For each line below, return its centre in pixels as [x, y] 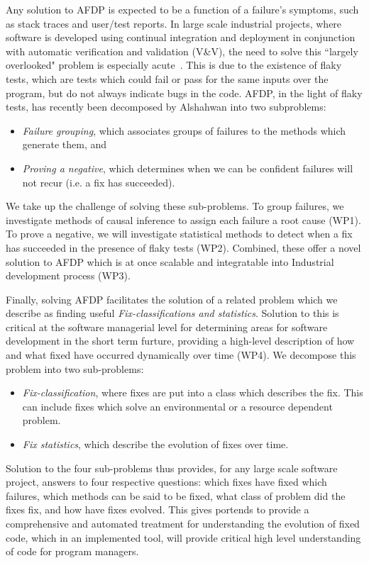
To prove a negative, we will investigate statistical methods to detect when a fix [179, 234]
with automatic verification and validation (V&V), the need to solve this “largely [182, 51]
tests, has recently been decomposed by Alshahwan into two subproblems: [166, 107]
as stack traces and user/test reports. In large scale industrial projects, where [174, 23]
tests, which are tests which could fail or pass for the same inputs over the [167, 78]
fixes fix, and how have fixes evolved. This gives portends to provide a [158, 509]
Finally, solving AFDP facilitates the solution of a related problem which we [172, 299]
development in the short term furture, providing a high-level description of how [180, 341]
